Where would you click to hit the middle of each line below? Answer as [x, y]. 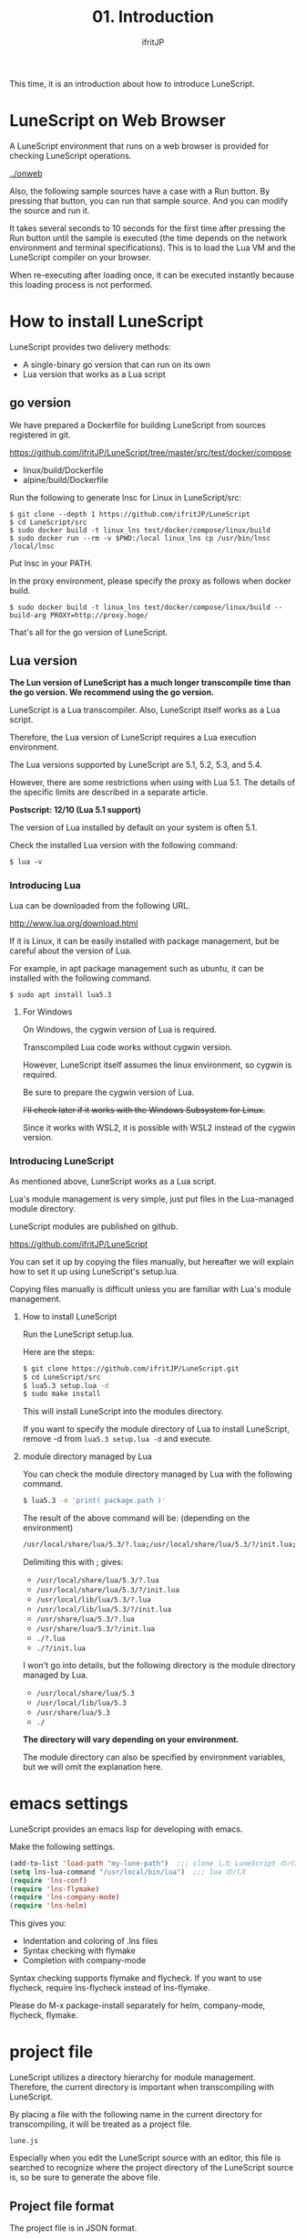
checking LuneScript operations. [71, 155]
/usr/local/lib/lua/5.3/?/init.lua [103, 1610]
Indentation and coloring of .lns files [90, 1941]
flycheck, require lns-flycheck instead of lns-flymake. [110, 1988]
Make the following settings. [62, 1846]
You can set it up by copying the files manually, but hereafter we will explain [152, 1261]
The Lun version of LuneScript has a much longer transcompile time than [150, 683]
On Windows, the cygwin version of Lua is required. [119, 1030]
